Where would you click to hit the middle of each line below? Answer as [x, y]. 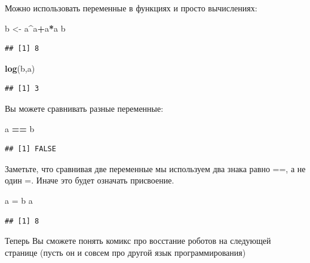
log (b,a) [20, 68]
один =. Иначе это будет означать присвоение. [90, 180]
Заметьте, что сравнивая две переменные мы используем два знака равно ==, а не [155, 168]
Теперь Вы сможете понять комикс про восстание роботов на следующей [138, 241]
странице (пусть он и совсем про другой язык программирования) [125, 252]
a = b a [19, 200]
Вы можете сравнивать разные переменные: [84, 108]
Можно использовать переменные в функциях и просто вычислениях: [131, 8]
